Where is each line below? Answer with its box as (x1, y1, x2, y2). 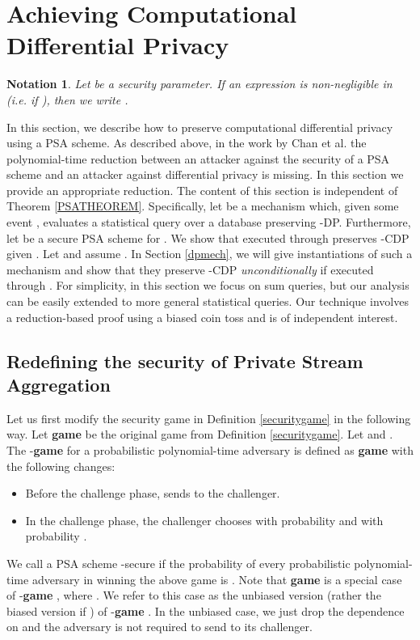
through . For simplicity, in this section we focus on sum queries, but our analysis (6, 277, 409, 294)
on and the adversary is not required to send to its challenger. (6, 618, 313, 635)
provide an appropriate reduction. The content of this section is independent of (6, 181, 398, 198)
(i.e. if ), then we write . (6, 91, 128, 108)
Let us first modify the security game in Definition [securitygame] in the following (6, 409, 411, 426)
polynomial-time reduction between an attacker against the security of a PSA (6, 150, 390, 167)
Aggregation (6, 372, 111, 396)
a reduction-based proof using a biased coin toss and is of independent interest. (6, 308, 398, 325)
